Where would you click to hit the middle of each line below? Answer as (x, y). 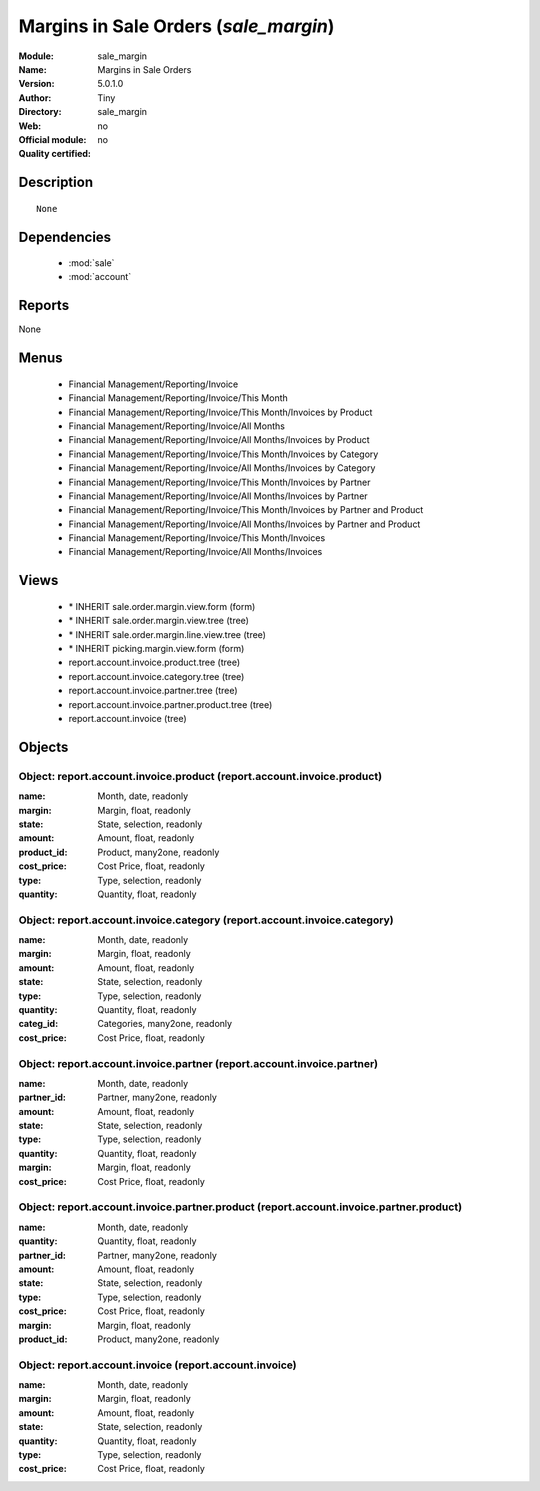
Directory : (40, 112)
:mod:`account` (100, 277)
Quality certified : (55, 154)
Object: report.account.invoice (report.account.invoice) (157, 1365)
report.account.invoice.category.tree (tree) (156, 676)
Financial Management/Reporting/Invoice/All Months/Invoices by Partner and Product (244, 524)
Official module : (52, 139)
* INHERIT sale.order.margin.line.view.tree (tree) (167, 634)
